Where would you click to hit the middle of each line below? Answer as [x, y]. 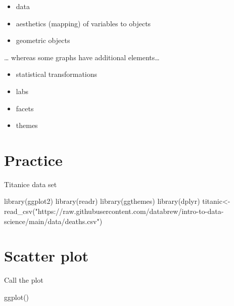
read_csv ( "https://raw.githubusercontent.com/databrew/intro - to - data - [114, 211]
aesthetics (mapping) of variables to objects [83, 23]
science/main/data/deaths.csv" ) [53, 221]
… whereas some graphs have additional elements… [82, 57]
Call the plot [24, 280]
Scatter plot [46, 256]
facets [25, 108]
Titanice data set [31, 184]
